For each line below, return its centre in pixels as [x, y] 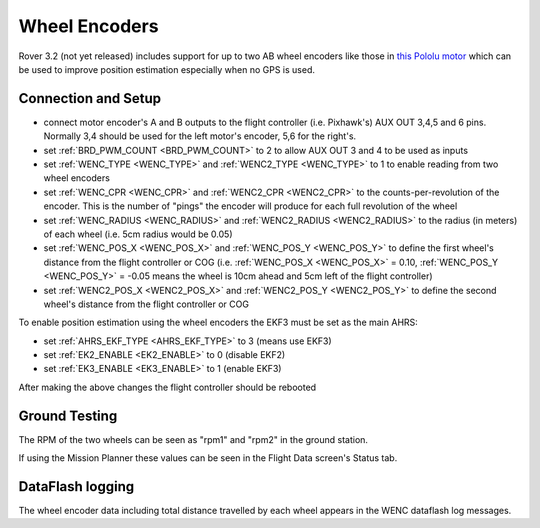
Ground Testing [68, 415]
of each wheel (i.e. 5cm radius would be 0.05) [138, 234]
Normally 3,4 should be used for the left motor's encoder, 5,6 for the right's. [200, 136]
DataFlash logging [76, 486]
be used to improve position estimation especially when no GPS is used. [166, 69]
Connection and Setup [90, 98]
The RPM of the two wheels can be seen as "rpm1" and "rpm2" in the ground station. [193, 439]
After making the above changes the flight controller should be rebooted [167, 387]
